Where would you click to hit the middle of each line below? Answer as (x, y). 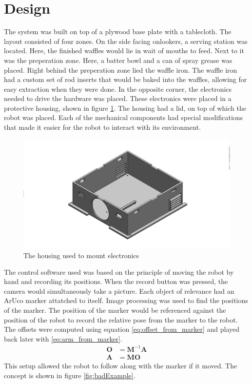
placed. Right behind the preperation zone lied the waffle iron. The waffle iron (121, 70)
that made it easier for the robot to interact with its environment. (103, 127)
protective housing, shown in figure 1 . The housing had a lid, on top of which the (125, 108)
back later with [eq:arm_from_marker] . (63, 338)
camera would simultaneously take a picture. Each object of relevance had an (119, 291)
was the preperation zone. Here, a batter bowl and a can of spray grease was (118, 60)
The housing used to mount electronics (81, 255)
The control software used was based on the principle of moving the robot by (119, 272)
